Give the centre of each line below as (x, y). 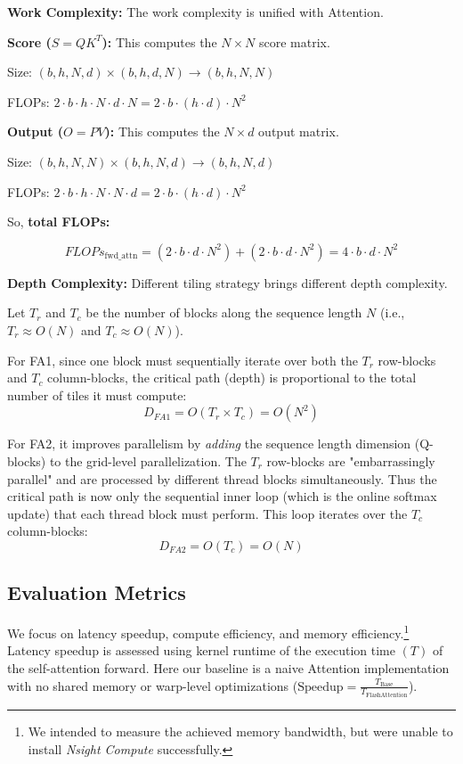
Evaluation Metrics (97, 592)
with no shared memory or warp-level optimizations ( (153, 685)
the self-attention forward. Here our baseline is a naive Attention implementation (228, 667)
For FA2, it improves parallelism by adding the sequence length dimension (209, 444)
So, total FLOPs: (59, 222)
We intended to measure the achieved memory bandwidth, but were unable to (240, 731)
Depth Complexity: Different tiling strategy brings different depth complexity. (227, 282)
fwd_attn (121, 256)
